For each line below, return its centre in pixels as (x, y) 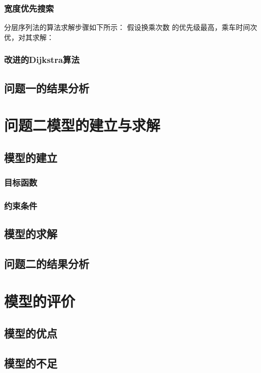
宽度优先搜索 (29, 8)
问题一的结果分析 (47, 88)
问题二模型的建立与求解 (82, 125)
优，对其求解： (29, 37)
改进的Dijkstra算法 (42, 60)
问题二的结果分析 (47, 264)
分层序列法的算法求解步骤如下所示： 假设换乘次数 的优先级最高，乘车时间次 (131, 27)
